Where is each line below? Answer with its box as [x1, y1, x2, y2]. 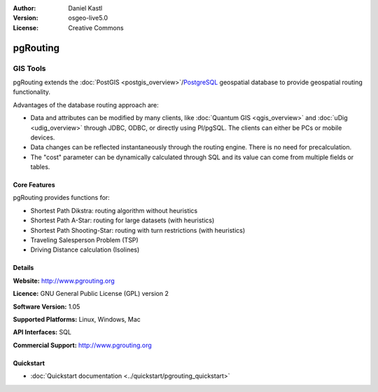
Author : [13, 4, 36, 12]
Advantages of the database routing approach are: [13, 100, 159, 109]
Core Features [13, 181, 55, 189]
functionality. [13, 88, 51, 96]
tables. [30, 163, 50, 171]
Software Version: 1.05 [13, 302, 80, 311]
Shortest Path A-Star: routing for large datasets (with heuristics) [30, 216, 215, 224]
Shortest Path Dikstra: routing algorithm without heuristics [30, 206, 198, 215]
